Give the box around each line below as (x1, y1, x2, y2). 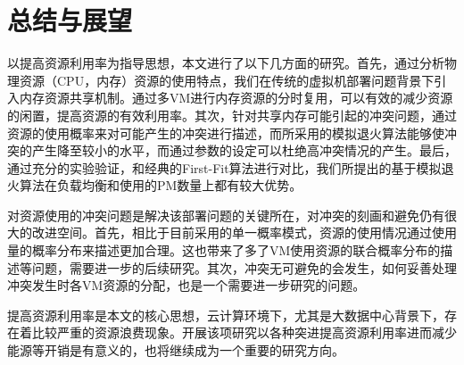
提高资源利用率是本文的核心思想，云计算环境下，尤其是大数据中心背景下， (7, 305, 444, 324)
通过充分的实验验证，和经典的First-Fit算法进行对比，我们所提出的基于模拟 (7, 158, 442, 177)
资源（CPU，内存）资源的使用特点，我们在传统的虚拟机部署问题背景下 (19, 71, 435, 89)
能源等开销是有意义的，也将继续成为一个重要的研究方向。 (7, 341, 344, 360)
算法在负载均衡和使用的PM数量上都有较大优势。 (19, 176, 302, 195)
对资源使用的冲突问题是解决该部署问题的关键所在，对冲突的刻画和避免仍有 (7, 205, 444, 224)
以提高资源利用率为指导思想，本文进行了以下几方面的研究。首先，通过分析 (7, 54, 444, 72)
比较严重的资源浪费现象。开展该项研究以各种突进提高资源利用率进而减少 (31, 323, 457, 342)
